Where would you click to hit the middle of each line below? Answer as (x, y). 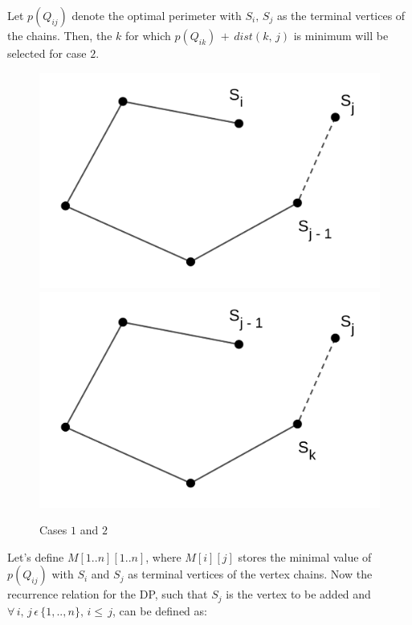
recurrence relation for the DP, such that (108, 594)
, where (163, 556)
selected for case (47, 53)
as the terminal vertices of (341, 15)
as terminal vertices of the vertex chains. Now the (250, 574)
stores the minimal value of (305, 556)
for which (148, 35)
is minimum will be (341, 35)
